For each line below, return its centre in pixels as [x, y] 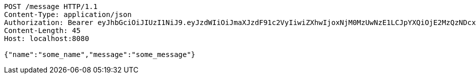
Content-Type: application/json [68, 14]
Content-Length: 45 [42, 30]
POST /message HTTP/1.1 [51, 6]
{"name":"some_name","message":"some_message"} [100, 54]
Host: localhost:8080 [47, 38]
